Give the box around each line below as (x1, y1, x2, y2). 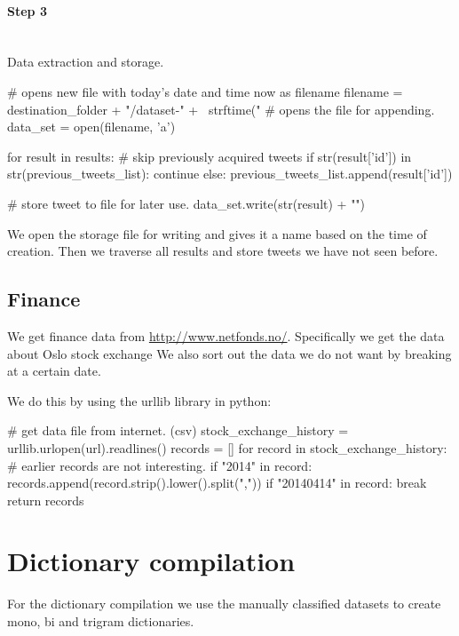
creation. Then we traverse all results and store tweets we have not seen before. (7, 242, 439, 260)
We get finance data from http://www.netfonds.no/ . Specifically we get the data (7, 326, 445, 345)
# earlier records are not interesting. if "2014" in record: (7, 456, 313, 474)
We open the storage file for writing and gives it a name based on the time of (7, 224, 427, 242)
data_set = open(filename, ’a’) (7, 117, 176, 136)
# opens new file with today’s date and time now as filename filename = (7, 82, 403, 100)
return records (7, 490, 84, 509)
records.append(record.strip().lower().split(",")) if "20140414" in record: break (7, 473, 427, 492)
